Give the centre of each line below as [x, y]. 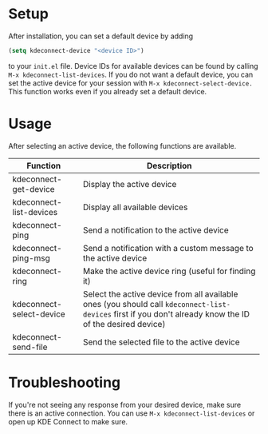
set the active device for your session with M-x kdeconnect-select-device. [130, 83]
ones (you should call [123, 304]
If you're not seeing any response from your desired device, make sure [125, 404]
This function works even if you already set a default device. [108, 91]
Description [169, 165]
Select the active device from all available [160, 294]
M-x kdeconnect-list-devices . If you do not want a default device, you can [131, 74]
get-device [33, 189]
